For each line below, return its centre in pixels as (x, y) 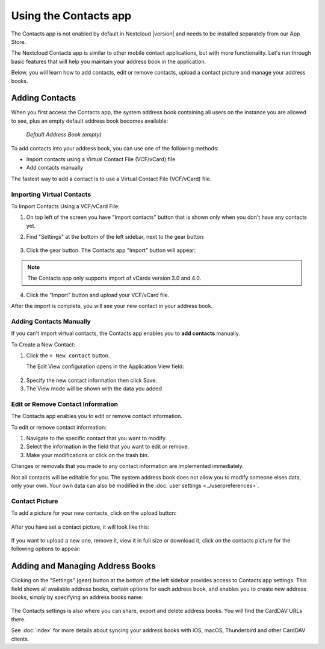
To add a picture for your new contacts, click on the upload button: (94, 513)
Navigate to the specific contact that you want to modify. (97, 438)
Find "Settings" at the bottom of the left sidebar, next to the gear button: (115, 237)
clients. (20, 639)
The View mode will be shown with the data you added (94, 389)
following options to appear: (46, 549)
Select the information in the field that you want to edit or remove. (108, 447)
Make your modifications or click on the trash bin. (88, 455)
